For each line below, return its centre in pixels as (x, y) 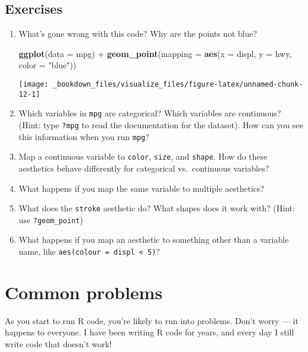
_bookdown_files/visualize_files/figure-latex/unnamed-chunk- (178, 84)
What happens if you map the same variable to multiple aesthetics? (141, 188)
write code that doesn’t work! (58, 343)
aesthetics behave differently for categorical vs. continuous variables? (144, 168)
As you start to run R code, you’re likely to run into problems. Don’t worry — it (152, 320)
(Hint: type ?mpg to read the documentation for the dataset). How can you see (161, 124)
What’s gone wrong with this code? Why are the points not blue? (138, 34)
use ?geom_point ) (51, 219)
